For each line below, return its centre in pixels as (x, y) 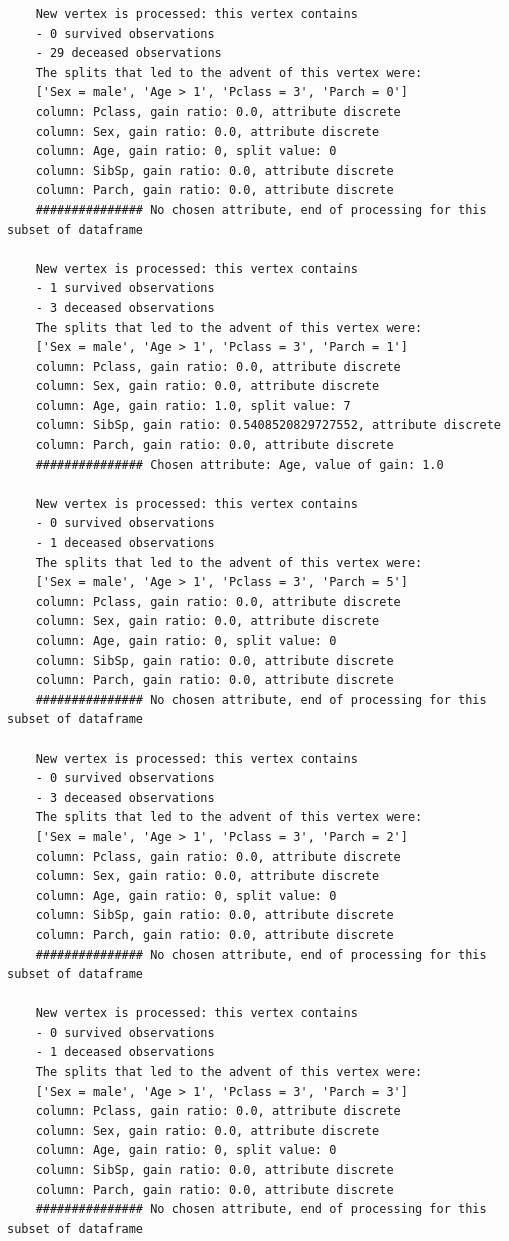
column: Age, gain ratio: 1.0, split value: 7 (193, 405)
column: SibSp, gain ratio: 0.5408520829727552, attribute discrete (268, 425)
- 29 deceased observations (128, 53)
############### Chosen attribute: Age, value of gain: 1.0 (239, 464)
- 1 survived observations (125, 288)
